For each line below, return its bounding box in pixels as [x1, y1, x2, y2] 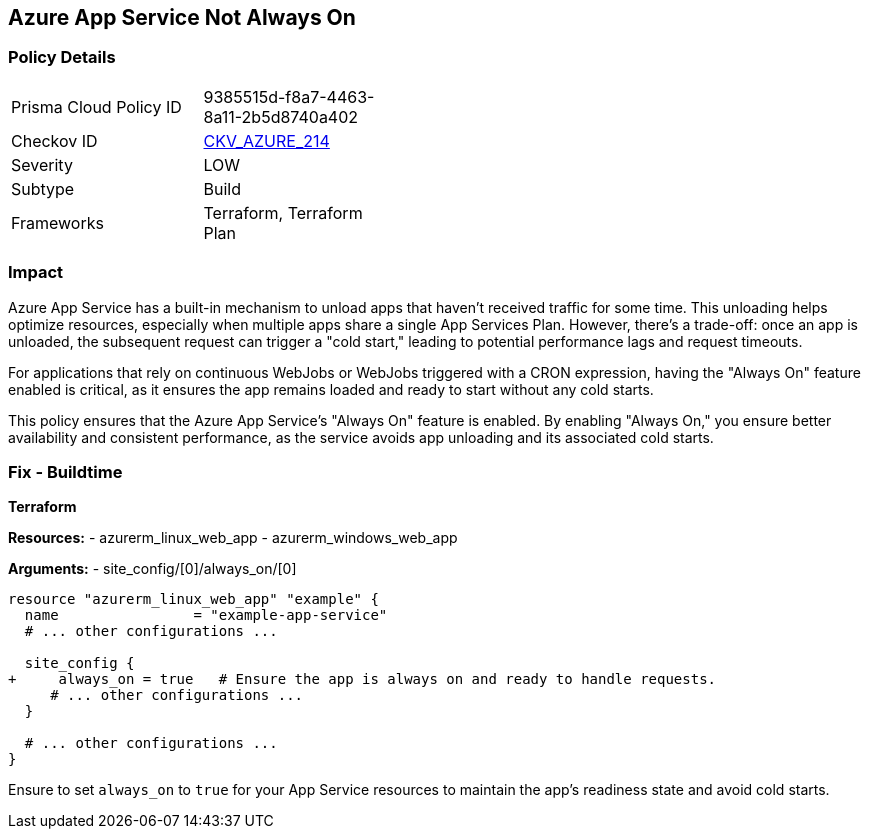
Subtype [11, 178, 75, 199]
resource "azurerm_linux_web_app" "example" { [8, 591, 379, 608]
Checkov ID [11, 130, 98, 151]
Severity [11, 154, 73, 175]
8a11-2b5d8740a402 [203, 106, 359, 127]
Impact [8, 262, 64, 283]
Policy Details [8, 47, 116, 68]
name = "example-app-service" [24, 607, 388, 624]
